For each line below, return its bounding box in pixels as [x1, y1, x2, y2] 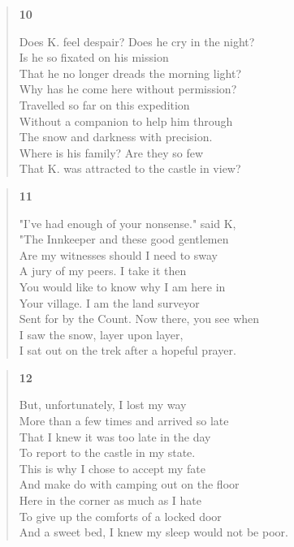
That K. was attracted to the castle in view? [19, 160, 241, 177]
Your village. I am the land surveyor [19, 294, 200, 311]
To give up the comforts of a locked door [19, 507, 222, 524]
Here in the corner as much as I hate [19, 492, 202, 509]
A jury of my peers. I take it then [19, 262, 187, 279]
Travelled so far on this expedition [19, 96, 190, 113]
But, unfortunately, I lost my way [19, 396, 187, 413]
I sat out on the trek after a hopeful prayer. [19, 342, 236, 359]
